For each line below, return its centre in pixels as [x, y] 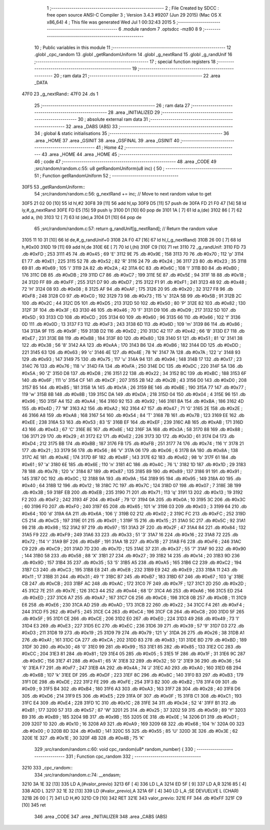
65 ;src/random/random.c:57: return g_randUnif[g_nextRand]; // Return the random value [126, 229]
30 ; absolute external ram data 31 [113, 119]
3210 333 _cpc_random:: [47, 768]
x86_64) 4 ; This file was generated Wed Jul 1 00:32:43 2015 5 [111, 22]
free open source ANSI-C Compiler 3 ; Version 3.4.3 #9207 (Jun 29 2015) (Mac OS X [134, 15]
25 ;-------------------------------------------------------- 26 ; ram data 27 [112, 105]
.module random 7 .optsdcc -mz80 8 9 [162, 29]
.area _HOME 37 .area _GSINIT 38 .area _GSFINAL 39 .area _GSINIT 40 [107, 140]
